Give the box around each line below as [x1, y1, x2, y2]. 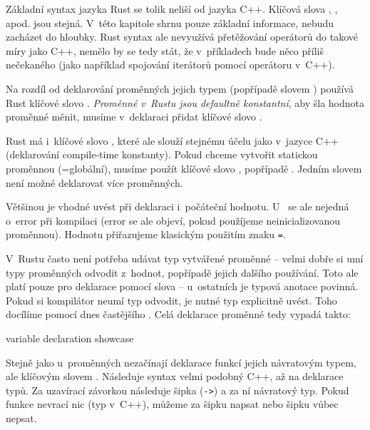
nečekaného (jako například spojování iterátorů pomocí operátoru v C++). [6, 57, 335, 72]
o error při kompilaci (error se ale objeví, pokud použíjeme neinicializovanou [6, 213, 340, 227]
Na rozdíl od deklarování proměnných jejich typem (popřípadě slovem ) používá [6, 81, 354, 96]
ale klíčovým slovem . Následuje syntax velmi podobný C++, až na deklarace [6, 369, 344, 384]
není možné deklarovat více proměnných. [6, 175, 183, 190]
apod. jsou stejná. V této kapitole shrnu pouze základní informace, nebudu [6, 15, 334, 30]
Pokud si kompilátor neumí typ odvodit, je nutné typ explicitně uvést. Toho [6, 292, 337, 307]
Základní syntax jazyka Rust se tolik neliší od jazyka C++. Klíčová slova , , [6, 1, 338, 16]
